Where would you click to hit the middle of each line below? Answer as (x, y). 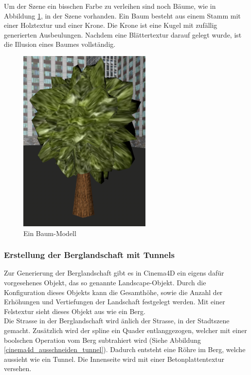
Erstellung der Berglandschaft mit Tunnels (89, 255)
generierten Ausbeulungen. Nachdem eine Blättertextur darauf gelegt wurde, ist (123, 34)
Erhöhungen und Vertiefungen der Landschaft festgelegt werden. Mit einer (115, 302)
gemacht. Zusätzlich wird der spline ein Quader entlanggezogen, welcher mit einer (125, 330)
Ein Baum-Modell (50, 233)
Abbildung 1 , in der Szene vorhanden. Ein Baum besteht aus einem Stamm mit (122, 15)
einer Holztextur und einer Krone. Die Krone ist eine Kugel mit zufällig (111, 25)
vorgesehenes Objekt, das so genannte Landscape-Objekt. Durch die (105, 282)
